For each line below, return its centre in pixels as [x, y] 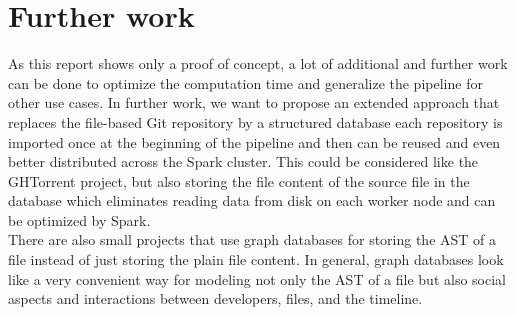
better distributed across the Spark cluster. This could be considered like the [243, 161]
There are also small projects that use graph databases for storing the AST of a [252, 239]
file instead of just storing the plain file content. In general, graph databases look [256, 259]
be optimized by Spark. [79, 219]
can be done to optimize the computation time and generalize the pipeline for [245, 82]
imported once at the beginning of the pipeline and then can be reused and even [254, 141]
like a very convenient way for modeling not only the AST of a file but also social [257, 278]
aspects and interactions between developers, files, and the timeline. [215, 298]
